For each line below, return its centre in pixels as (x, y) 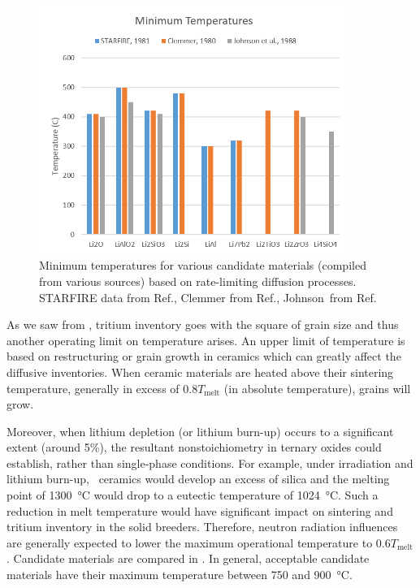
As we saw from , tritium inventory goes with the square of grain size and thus (203, 324)
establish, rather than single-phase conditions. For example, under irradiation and (210, 463)
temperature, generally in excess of (93, 388)
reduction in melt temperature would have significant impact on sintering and (200, 510)
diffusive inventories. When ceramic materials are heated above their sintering (200, 372)
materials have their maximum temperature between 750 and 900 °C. (180, 575)
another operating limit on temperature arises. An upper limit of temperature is (206, 340)
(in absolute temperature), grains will (317, 388)
